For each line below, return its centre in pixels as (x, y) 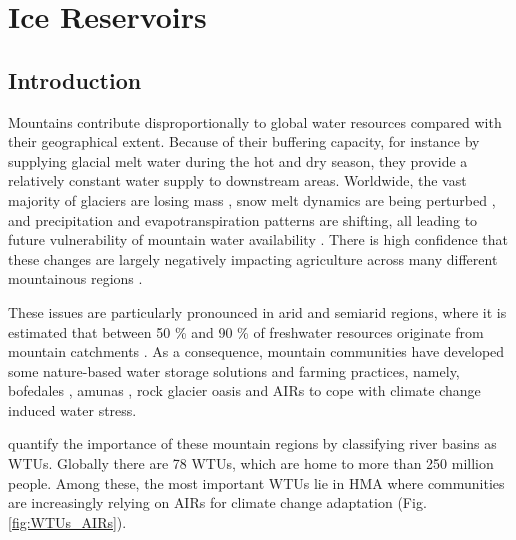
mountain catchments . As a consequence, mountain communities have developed (256, 351)
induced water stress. (72, 409)
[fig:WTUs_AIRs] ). (67, 521)
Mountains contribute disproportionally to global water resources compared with (255, 121)
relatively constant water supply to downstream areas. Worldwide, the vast (237, 180)
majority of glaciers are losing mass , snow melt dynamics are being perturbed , (252, 199)
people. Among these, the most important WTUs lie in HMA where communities (256, 482)
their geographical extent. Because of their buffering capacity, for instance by (244, 141)
